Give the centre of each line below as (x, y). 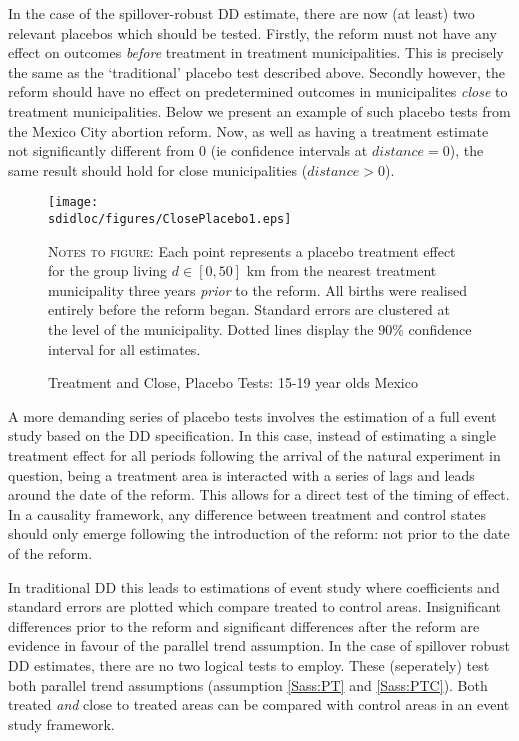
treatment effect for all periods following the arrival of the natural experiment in (254, 455)
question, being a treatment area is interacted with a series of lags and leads (241, 474)
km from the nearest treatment (341, 270)
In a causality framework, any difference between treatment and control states (247, 513)
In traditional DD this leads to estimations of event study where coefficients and (254, 586)
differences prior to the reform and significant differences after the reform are (244, 625)
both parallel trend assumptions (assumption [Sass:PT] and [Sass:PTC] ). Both (248, 684)
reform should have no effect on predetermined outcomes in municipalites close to (258, 91)
